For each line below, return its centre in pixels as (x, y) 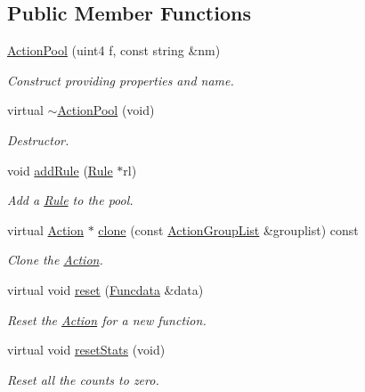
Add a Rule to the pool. (70, 200)
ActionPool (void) (106, 110)
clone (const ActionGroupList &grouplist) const (228, 229)
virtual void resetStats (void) (86, 350)
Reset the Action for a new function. (107, 319)
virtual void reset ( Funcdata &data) (105, 289)
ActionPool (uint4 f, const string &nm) (114, 50)
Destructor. (38, 139)
